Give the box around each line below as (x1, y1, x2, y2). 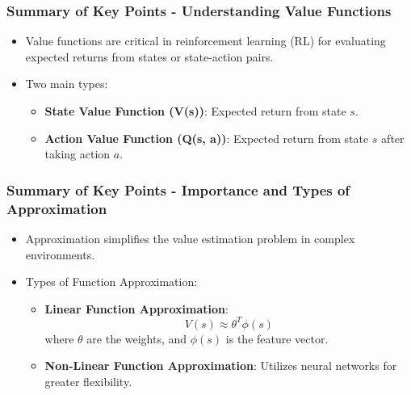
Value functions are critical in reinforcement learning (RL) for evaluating (25, 32, 386, 49)
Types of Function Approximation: (25, 273, 198, 290)
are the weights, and (86, 330, 187, 347)
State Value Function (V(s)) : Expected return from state (44, 103, 346, 119)
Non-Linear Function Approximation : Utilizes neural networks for (44, 357, 397, 374)
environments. (25, 246, 95, 263)
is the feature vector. (225, 330, 329, 347)
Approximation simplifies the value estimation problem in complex (25, 229, 355, 246)
